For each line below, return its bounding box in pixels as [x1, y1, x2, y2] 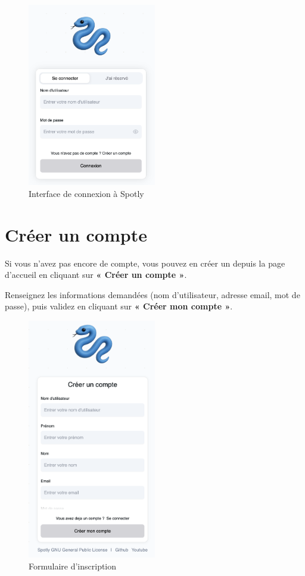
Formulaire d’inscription [29, 559, 117, 572]
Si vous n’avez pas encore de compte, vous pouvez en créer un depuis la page [5, 256, 285, 269]
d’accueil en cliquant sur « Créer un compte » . [5, 268, 187, 281]
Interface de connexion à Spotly [29, 187, 144, 199]
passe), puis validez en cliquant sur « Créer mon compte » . [5, 300, 233, 312]
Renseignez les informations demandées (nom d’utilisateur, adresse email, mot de [5, 288, 300, 300]
